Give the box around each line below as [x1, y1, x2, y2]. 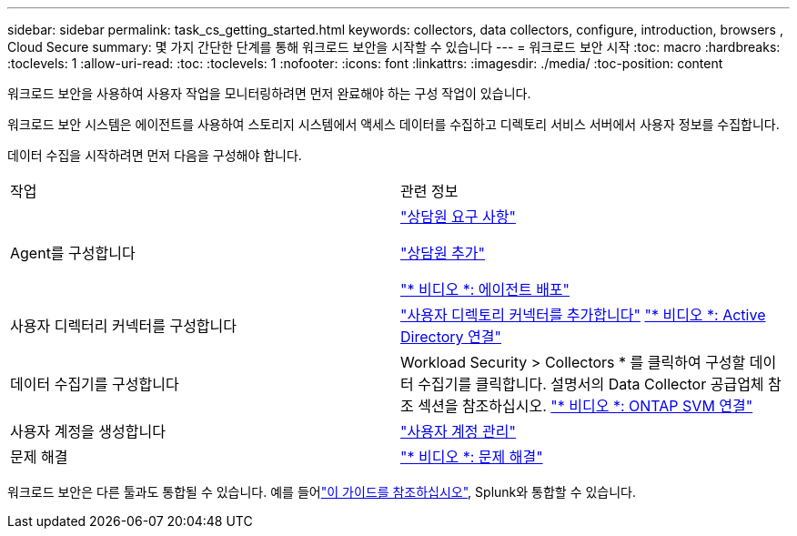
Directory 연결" [400, 328, 501, 346]
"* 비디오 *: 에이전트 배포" [400, 280, 570, 298]
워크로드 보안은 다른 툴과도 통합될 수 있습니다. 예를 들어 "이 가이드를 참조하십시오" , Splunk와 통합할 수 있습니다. [7, 484, 637, 500]
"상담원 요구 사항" [400, 207, 516, 226]
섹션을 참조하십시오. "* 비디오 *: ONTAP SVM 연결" [418, 397, 753, 415]
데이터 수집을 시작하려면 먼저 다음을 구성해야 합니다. [7, 147, 302, 163]
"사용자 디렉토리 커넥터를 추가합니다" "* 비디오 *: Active [400, 306, 766, 324]
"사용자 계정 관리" [400, 422, 516, 440]
